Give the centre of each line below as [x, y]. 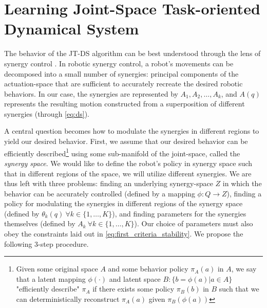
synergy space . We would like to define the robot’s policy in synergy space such [128, 163]
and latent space [135, 278]
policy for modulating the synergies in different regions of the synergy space [123, 203]
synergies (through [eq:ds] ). [47, 113]
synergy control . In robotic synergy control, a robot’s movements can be [119, 63]
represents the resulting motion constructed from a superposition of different [125, 104]
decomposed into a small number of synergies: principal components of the [121, 73]
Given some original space [57, 269]
